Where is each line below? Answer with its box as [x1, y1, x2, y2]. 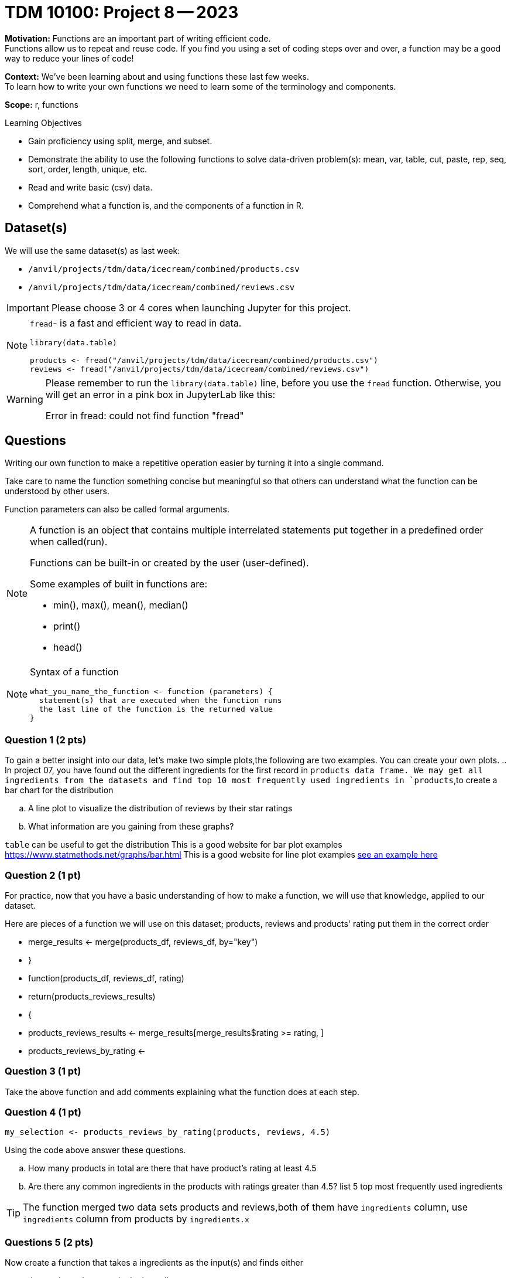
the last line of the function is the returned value [39, 705, 273, 714]
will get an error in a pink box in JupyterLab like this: [45, 388, 276, 400]
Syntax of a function [30, 666, 119, 678]
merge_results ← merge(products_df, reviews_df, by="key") [28, 936, 258, 947]
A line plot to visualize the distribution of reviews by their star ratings [28, 803, 293, 814]
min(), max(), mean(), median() [53, 599, 188, 611]
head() [53, 641, 83, 654]
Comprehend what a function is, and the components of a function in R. [28, 200, 304, 210]
